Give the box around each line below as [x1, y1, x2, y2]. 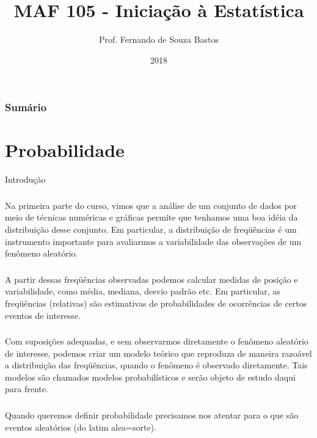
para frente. [5, 382, 48, 395]
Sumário [5, 100, 47, 115]
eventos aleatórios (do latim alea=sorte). [5, 420, 157, 433]
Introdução [5, 173, 46, 186]
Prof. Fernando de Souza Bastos [98, 33, 219, 46]
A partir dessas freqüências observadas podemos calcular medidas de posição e [5, 272, 298, 285]
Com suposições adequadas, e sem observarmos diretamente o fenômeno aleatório [5, 335, 308, 348]
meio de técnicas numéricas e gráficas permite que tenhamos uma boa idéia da [5, 211, 298, 224]
